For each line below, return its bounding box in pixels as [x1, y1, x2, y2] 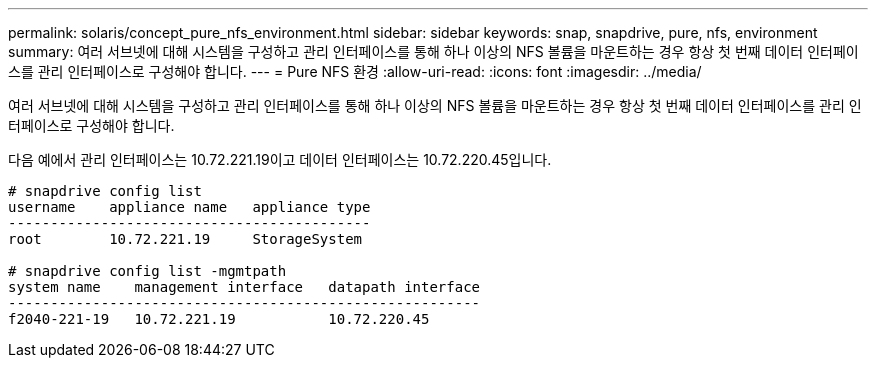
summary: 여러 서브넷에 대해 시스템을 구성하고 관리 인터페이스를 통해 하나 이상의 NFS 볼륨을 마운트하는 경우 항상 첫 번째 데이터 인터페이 [8, 43, 859, 60]
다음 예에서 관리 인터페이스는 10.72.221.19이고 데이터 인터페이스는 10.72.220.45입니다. [8, 151, 552, 168]
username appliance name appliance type [8, 199, 371, 215]
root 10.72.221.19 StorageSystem [8, 231, 363, 247]
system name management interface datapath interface [8, 279, 481, 295]
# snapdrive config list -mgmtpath [8, 263, 287, 279]
